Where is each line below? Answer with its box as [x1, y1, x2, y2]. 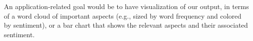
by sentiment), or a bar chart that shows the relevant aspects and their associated [4, 20, 248, 30]
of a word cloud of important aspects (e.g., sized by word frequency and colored [4, 10, 242, 20]
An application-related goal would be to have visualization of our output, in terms [4, 1, 249, 11]
